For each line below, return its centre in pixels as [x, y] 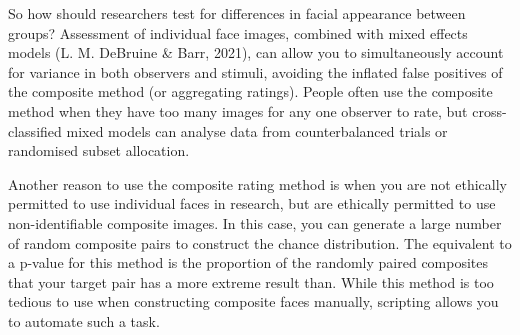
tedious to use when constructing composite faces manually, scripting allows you [253, 301]
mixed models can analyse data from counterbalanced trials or [257, 130]
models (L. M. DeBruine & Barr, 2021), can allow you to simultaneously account [256, 52]
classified [35, 130]
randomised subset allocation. [99, 150]
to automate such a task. [84, 320]
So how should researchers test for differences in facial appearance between [237, 13]
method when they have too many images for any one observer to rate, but [238, 110]
